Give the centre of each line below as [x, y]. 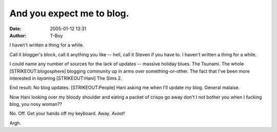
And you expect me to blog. [69, 13]
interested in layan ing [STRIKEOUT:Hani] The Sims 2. [66, 78]
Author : [18, 35]
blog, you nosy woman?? [36, 104]
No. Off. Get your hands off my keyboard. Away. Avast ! [67, 114]
